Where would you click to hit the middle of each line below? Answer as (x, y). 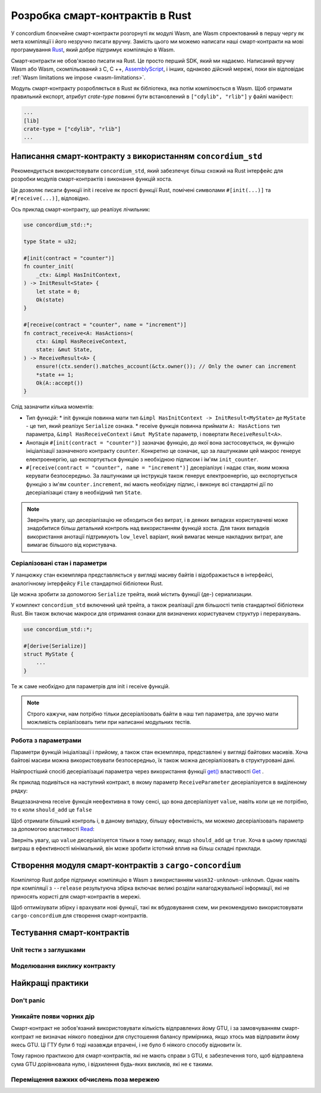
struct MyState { (49, 654)
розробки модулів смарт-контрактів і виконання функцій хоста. (92, 179)
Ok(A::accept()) (59, 383)
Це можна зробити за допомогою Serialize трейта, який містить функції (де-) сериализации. (132, 594)
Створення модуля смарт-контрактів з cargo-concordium (126, 865)
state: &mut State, (64, 350)
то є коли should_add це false (51, 810)
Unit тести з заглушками (48, 950)
